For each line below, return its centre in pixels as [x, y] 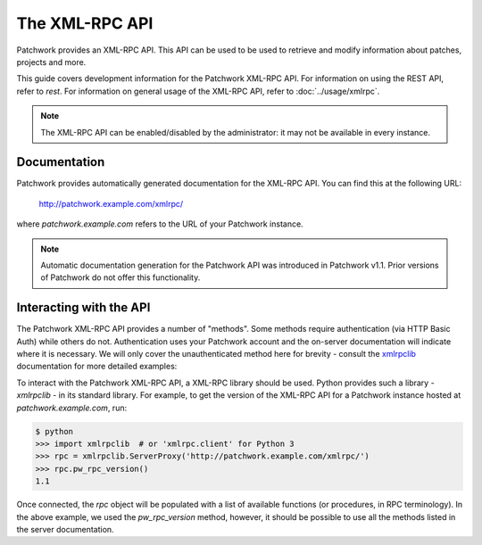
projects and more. [51, 62]
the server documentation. [66, 529]
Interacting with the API [83, 308]
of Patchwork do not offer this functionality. [120, 277]
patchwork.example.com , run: [72, 408]
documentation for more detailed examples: [97, 367]
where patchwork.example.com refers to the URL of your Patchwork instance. [160, 224]
